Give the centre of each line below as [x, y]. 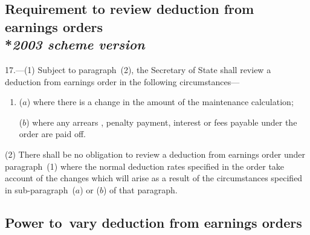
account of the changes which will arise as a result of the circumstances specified [154, 178]
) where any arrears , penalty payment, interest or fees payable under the [162, 122]
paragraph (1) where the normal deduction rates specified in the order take [145, 166]
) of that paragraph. [140, 189]
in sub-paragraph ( [40, 189]
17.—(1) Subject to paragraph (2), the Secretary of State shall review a [138, 69]
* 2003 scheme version [75, 44]
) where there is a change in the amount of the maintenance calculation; [160, 102]
